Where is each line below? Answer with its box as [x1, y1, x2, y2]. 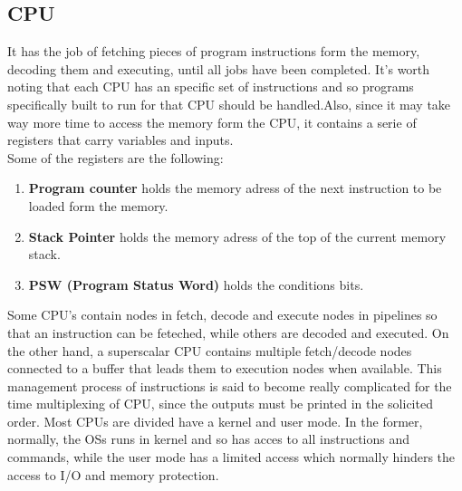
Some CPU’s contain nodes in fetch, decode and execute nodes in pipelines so [7, 305, 438, 324]
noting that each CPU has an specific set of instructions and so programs [7, 77, 414, 96]
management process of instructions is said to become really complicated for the [7, 376, 452, 395]
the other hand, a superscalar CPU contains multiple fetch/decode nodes [7, 341, 412, 360]
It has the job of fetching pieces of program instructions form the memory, [7, 42, 420, 61]
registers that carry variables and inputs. [7, 130, 234, 149]
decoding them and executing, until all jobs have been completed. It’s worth [7, 59, 430, 78]
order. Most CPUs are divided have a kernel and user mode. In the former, [7, 411, 423, 430]
